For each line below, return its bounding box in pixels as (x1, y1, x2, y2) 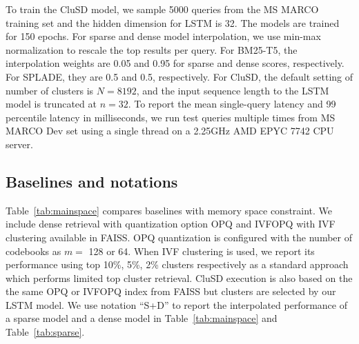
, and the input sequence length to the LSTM (136, 83, 329, 97)
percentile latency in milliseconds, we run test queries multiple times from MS (6, 110, 336, 124)
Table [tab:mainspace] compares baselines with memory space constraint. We (6, 203, 333, 217)
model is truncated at (6, 97, 97, 111)
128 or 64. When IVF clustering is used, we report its (88, 243, 315, 258)
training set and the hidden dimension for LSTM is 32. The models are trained (6, 15, 340, 30)
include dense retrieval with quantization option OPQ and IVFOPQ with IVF (6, 216, 336, 231)
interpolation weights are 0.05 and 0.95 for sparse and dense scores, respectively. (6, 56, 345, 70)
